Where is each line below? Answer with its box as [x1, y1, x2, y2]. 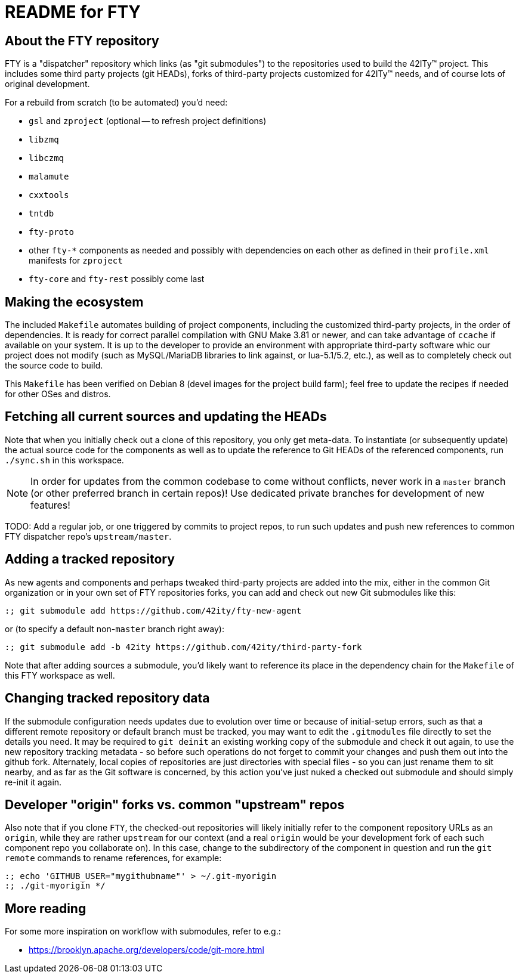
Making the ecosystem [5, 294, 144, 310]
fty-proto [29, 227, 74, 237]
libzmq [29, 135, 59, 145]
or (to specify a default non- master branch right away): [5, 623, 224, 634]
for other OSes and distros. [5, 389, 111, 400]
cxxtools [29, 190, 69, 200]
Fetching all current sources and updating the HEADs [5, 409, 327, 425]
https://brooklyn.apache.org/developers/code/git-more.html [29, 945, 264, 955]
